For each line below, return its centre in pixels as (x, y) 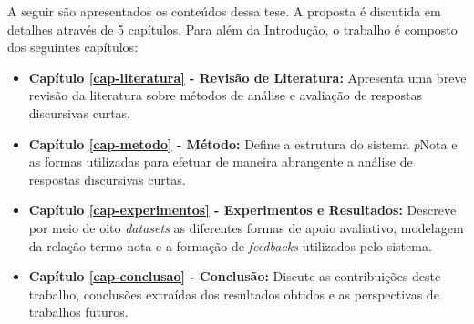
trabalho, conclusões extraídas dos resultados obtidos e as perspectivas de (234, 294)
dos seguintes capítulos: (73, 47)
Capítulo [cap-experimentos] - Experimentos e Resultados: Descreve (242, 210)
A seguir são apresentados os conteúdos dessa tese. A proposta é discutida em (224, 11)
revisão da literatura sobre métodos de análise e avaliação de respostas (225, 95)
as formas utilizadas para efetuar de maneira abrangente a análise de (221, 162)
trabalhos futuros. (78, 312)
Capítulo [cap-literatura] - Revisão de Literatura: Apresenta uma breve (247, 77)
